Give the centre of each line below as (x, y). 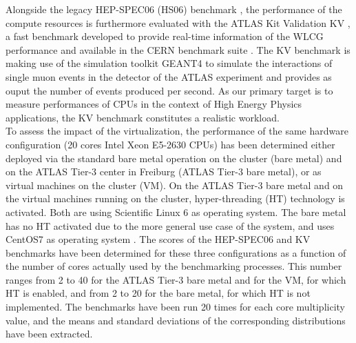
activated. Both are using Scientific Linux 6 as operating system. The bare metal (176, 212)
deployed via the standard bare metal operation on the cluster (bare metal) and (174, 158)
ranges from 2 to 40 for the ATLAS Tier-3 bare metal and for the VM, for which (176, 279)
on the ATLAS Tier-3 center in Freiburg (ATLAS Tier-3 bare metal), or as (164, 171)
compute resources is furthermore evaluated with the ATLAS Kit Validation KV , (178, 22)
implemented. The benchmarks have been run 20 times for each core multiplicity (175, 307)
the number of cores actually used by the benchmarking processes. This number (174, 266)
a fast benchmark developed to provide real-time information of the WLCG (165, 36)
